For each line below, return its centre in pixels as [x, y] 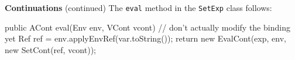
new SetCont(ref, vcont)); [50, 49]
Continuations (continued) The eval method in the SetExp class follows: [138, 7]
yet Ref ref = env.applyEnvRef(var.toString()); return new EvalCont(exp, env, [145, 38]
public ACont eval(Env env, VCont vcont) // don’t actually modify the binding [147, 27]
